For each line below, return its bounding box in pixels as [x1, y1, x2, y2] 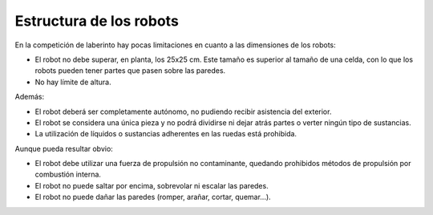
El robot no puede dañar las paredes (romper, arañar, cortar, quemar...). [34, 193, 272, 202]
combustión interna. [34, 169, 102, 180]
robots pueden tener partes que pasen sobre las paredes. [34, 66, 226, 75]
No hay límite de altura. [34, 77, 111, 87]
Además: [14, 92, 44, 102]
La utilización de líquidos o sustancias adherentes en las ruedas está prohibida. [34, 129, 297, 139]
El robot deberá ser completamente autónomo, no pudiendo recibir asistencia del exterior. [34, 107, 332, 116]
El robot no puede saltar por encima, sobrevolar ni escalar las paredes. [34, 181, 269, 190]
